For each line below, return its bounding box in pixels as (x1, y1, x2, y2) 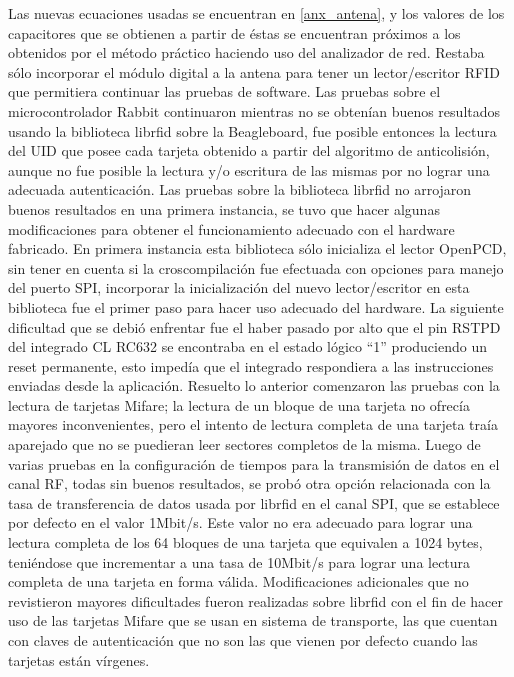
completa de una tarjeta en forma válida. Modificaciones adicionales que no (8, 571, 469, 592)
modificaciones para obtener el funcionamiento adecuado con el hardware (8, 218, 455, 239)
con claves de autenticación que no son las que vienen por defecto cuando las (8, 630, 478, 650)
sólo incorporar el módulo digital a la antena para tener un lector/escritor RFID (8, 61, 500, 82)
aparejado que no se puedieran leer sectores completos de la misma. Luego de (8, 434, 481, 455)
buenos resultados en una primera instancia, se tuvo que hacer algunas (8, 198, 440, 219)
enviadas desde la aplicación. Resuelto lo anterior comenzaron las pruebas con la (8, 375, 500, 396)
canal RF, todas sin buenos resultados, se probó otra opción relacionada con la (8, 473, 491, 494)
